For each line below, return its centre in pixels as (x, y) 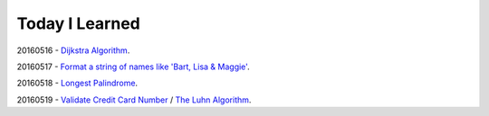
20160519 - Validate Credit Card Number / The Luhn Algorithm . (134, 100)
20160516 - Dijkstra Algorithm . (73, 50)
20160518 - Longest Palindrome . (77, 83)
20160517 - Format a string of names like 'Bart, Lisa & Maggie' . (133, 67)
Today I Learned (78, 23)
